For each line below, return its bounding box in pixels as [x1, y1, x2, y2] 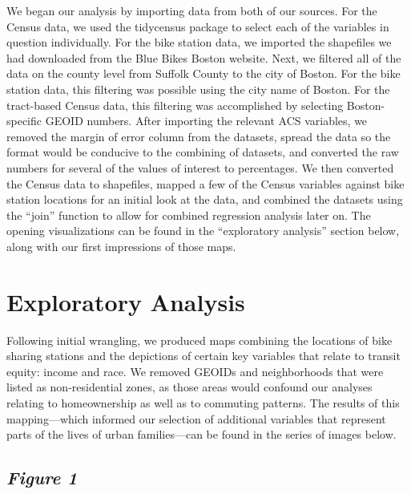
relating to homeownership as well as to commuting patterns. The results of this [6, 395, 400, 411]
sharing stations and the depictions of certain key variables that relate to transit [6, 347, 401, 364]
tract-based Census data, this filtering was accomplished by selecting [6, 96, 344, 113]
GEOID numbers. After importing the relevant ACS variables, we [45, 112, 368, 129]
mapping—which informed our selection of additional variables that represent [6, 410, 386, 427]
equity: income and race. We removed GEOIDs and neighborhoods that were [6, 362, 384, 379]
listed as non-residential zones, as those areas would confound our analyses [6, 379, 373, 395]
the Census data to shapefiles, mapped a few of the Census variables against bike [6, 175, 405, 192]
